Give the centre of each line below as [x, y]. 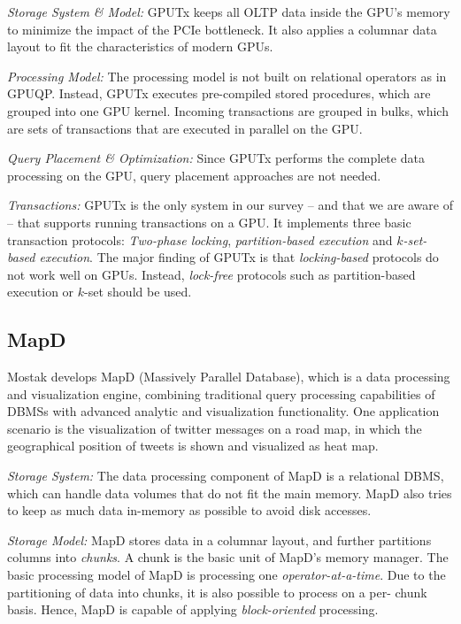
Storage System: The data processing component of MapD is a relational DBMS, [226, 476]
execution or [41, 292]
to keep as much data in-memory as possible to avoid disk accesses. [189, 510]
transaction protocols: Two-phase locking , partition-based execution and [200, 239]
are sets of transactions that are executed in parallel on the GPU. [185, 128]
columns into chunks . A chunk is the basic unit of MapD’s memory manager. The [228, 557]
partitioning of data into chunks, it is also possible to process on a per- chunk [217, 592]
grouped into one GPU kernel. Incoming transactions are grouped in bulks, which [228, 110]
